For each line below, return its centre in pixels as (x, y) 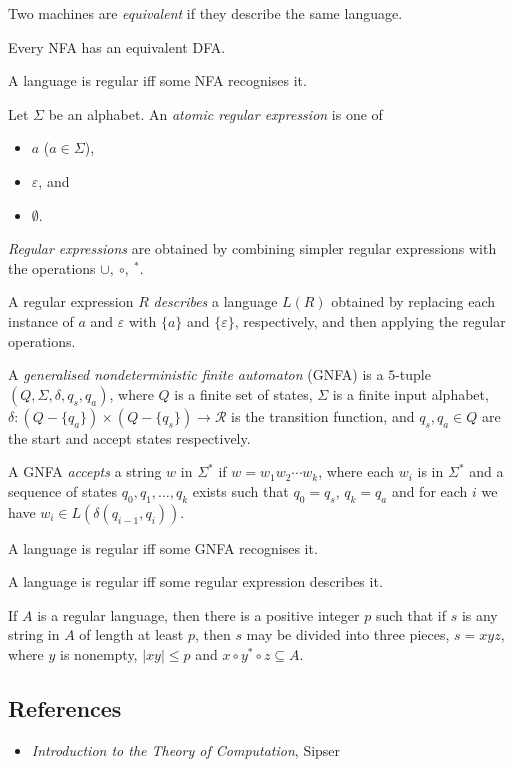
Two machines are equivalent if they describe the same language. (205, 13)
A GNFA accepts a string (85, 471)
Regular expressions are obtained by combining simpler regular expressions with (252, 248)
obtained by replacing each (413, 301)
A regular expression (71, 301)
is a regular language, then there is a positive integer (198, 614)
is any (479, 614)
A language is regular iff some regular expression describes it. (195, 581)
